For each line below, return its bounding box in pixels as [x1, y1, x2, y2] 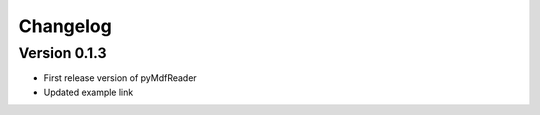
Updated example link [43, 86, 134, 98]
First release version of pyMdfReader [43, 72, 197, 84]
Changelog [18, 15, 112, 37]
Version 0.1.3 [18, 44, 107, 62]
